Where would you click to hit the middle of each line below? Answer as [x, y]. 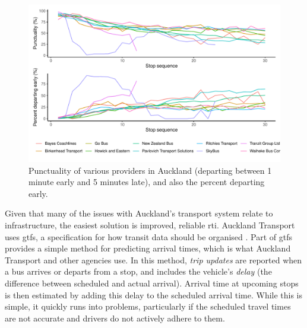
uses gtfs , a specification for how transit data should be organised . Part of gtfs [149, 236]
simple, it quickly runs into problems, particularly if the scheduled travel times [148, 306]
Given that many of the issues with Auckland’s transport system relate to [139, 213]
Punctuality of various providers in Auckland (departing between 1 [150, 170]
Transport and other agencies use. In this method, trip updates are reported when [153, 259]
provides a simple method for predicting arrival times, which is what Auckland [148, 248]
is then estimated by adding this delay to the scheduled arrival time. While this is [154, 294]
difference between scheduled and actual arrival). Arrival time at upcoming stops [152, 283]
